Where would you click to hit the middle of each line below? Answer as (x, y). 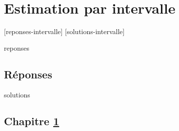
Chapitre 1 (32, 121)
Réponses (28, 74)
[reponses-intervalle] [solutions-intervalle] (64, 31)
